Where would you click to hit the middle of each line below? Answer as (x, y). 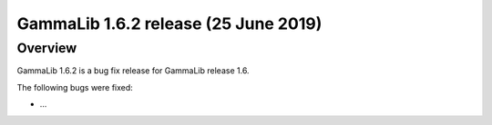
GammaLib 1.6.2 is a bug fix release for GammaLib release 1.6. (133, 71)
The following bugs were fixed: (75, 87)
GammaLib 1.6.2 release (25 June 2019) (169, 24)
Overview (47, 48)
